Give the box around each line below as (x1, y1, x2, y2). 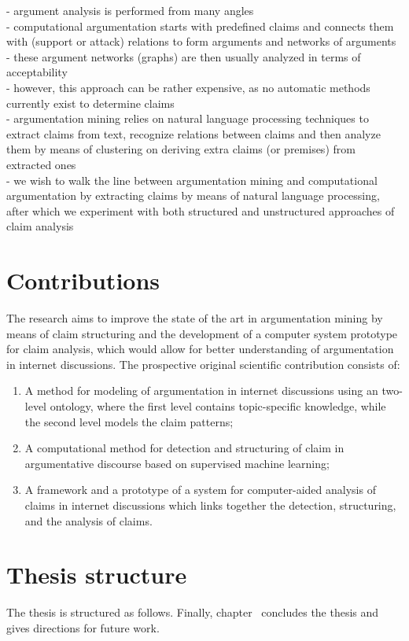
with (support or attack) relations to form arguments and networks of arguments (6, 33, 396, 50)
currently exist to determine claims (6, 94, 175, 111)
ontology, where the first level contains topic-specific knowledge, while (50, 398, 386, 414)
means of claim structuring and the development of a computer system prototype (6, 325, 398, 341)
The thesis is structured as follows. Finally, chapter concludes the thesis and (6, 604, 379, 621)
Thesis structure (6, 558, 187, 591)
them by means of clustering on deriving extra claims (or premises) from (6, 141, 356, 157)
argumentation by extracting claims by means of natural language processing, (6, 187, 380, 204)
